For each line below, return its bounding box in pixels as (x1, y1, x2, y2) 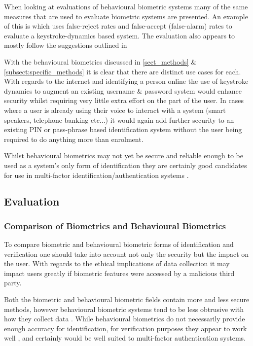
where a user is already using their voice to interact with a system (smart (4, 104, 226, 115)
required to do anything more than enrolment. (4, 134, 144, 144)
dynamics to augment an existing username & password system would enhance (4, 85, 242, 96)
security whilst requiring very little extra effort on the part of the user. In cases (4, 95, 244, 105)
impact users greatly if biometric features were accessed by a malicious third (4, 268, 235, 278)
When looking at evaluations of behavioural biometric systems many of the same (4, 1, 248, 11)
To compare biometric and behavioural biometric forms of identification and (4, 239, 234, 249)
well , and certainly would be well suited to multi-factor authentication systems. (4, 333, 246, 343)
